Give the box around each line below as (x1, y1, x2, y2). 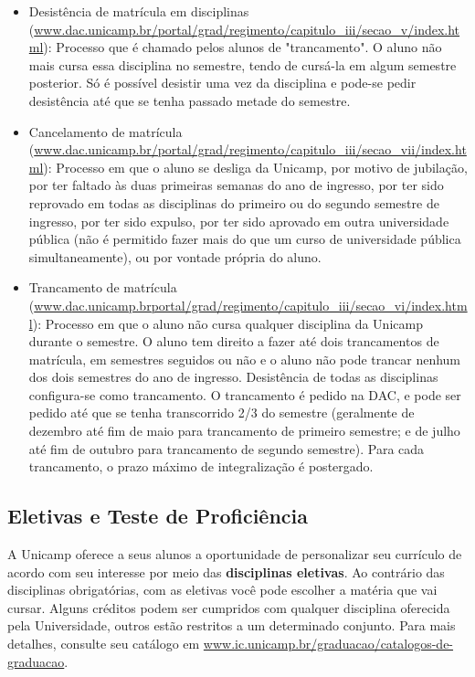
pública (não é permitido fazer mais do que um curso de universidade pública (28, 229, 461, 249)
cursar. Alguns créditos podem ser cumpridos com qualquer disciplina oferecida (7, 598, 450, 617)
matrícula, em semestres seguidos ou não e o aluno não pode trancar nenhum (28, 349, 461, 368)
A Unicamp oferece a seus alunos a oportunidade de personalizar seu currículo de (7, 545, 462, 564)
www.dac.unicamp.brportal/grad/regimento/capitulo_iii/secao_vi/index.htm (34, 295, 468, 314)
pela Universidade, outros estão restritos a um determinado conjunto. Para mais (7, 616, 456, 635)
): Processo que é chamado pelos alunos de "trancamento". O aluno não (43, 37, 442, 57)
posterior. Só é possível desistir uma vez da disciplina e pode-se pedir (28, 73, 417, 92)
